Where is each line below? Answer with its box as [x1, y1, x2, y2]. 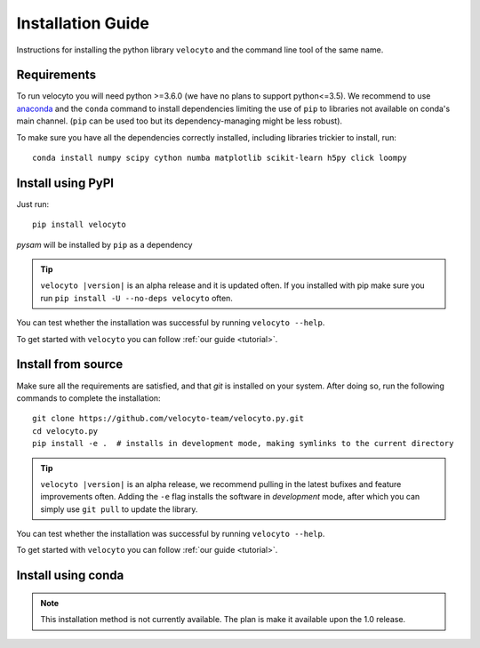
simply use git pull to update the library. [40, 503, 198, 515]
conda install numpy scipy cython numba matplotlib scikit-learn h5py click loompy [32, 153, 408, 164]
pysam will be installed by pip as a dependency [16, 239, 193, 250]
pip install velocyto [32, 220, 126, 230]
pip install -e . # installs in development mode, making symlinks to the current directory [32, 438, 454, 449]
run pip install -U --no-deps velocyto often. [40, 292, 233, 303]
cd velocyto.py [32, 426, 99, 436]
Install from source [16, 356, 124, 372]
